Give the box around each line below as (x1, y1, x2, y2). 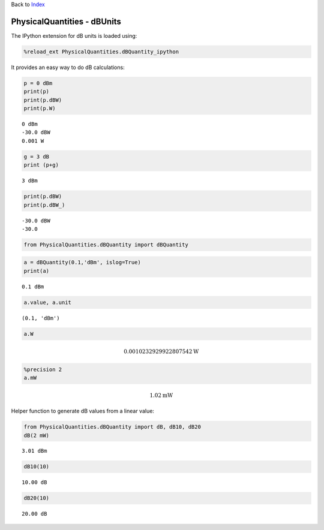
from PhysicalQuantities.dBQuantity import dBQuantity (23, 241, 188, 248)
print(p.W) (23, 105, 56, 112)
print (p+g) (23, 162, 59, 168)
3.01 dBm (22, 447, 47, 454)
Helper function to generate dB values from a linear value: (11, 408, 154, 415)
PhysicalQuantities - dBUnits (11, 16, 121, 26)
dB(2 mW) (23, 432, 50, 439)
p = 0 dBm (23, 80, 53, 86)
